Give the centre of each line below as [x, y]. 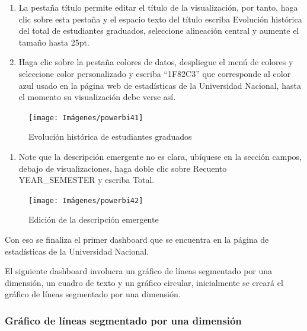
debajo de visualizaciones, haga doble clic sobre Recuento [123, 168]
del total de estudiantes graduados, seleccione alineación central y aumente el [159, 30]
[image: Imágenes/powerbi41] [86, 118]
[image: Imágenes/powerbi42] [86, 200]
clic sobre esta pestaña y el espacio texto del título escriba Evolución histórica [160, 19]
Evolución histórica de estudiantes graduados [110, 136]
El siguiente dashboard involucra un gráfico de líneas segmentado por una [139, 271]
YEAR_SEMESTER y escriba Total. [87, 180]
